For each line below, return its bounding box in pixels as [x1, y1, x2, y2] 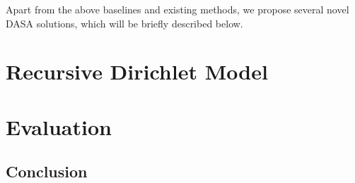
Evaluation [6, 112, 112, 141]
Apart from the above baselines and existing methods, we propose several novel [6, 2, 349, 16]
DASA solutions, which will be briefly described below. [6, 15, 243, 30]
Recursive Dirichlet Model [6, 57, 268, 86]
